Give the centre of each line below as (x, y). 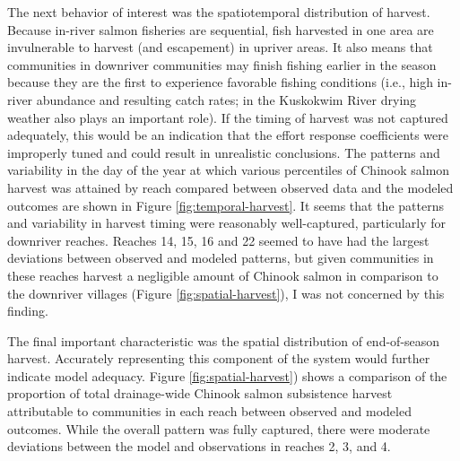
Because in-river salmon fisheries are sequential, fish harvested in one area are (221, 29)
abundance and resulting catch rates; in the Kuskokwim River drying (226, 99)
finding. (28, 311)
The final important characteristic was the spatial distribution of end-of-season (224, 340)
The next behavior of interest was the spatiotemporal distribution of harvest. (219, 12)
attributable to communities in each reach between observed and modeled (209, 411)
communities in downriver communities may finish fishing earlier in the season (222, 64)
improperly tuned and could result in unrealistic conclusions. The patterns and (224, 152)
